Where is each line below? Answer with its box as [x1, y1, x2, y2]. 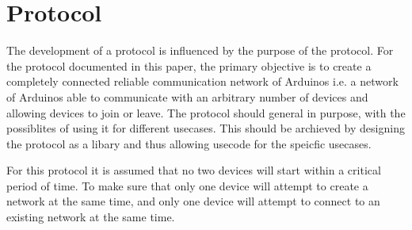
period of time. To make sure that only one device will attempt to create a [6, 177, 368, 194]
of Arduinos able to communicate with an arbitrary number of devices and [6, 88, 368, 105]
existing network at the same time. [6, 209, 175, 225]
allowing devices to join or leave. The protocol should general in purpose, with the [6, 104, 406, 121]
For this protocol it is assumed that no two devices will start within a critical [6, 162, 381, 178]
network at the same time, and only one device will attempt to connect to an [6, 193, 380, 209]
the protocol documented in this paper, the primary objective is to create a [6, 57, 372, 74]
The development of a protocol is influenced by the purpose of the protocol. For [6, 42, 394, 59]
